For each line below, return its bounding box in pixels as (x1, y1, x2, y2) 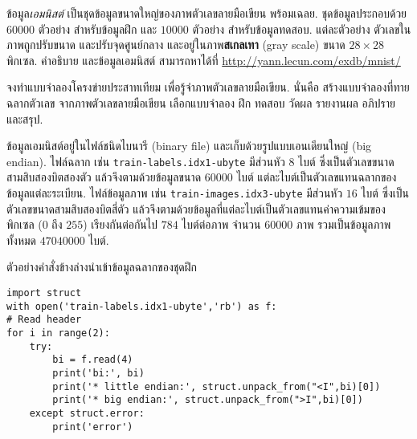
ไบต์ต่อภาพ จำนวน (182, 216, 261, 233)
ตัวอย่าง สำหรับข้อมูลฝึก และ (38, 20, 157, 37)
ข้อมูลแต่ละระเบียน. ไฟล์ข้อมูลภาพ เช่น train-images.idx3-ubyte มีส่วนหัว (6, 185, 343, 201)
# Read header (6, 314, 82, 326)
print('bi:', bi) (52, 367, 145, 379)
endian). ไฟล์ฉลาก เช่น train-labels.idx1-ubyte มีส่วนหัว (6, 152, 285, 169)
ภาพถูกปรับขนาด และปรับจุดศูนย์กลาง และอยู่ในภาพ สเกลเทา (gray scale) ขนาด (6, 36, 345, 53)
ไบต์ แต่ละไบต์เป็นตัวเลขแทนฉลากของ (236, 169, 397, 185)
